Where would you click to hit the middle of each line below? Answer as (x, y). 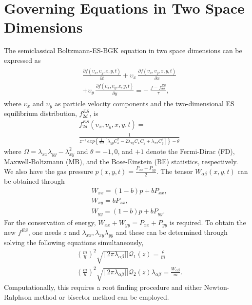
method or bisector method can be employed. (101, 296)
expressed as (22, 60)
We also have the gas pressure (48, 171)
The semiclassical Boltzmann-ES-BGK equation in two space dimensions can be (123, 50)
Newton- (217, 287)
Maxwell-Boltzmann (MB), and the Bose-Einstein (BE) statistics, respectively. (121, 161)
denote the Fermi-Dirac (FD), (190, 151)
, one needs (45, 232)
